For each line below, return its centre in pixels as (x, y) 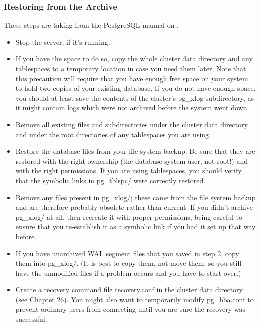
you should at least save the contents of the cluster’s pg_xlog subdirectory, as (135, 98)
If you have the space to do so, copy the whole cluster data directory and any (134, 59)
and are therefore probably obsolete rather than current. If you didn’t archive (134, 207)
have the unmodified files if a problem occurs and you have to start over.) (128, 273)
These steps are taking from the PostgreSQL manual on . (92, 25)
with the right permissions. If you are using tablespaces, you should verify (129, 171)
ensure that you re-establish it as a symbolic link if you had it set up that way (136, 227)
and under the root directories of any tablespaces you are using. (113, 134)
